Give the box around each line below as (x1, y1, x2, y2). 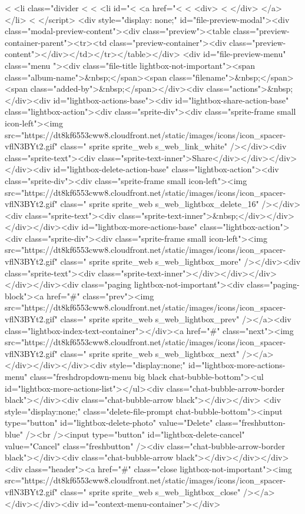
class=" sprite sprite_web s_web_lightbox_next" (60, 347, 240, 359)
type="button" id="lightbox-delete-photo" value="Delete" (5, 416, 213, 429)
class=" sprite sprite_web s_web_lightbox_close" (60, 485, 241, 498)
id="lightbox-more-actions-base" (81, 221, 197, 233)
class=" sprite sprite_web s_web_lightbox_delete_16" (60, 198, 259, 210)
